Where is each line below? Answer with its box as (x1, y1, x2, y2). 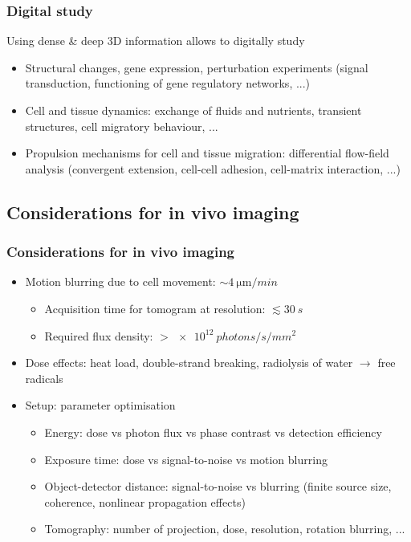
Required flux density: (44, 327, 153, 344)
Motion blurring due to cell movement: (25, 273, 216, 290)
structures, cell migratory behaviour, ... (25, 117, 218, 134)
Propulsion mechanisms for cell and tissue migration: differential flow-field (25, 145, 389, 161)
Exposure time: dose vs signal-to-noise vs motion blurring (44, 450, 328, 467)
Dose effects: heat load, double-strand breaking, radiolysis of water (25, 354, 353, 371)
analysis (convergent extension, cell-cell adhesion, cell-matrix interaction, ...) (25, 160, 401, 177)
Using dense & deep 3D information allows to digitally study (6, 32, 305, 49)
